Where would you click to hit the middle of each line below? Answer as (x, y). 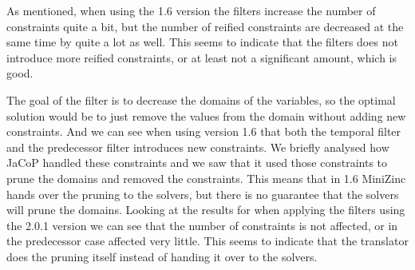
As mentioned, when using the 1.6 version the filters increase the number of (191, 10)
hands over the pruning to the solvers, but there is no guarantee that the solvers (203, 194)
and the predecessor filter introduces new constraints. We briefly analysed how (198, 147)
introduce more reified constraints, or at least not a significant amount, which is (202, 57)
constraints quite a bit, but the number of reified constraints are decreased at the (205, 26)
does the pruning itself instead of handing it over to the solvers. (162, 256)
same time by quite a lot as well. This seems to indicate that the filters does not (202, 42)
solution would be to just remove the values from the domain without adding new (206, 115)
